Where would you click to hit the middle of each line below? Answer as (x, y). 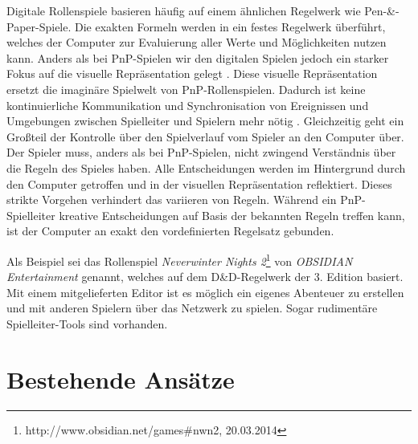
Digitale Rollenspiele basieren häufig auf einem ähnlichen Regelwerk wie (184, 10)
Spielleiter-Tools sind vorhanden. (87, 323)
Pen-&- (382, 10)
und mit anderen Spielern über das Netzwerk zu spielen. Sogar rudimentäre (192, 308)
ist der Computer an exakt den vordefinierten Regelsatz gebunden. (170, 231)
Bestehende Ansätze (121, 379)
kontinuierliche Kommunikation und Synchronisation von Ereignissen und (188, 105)
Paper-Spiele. (39, 26)
